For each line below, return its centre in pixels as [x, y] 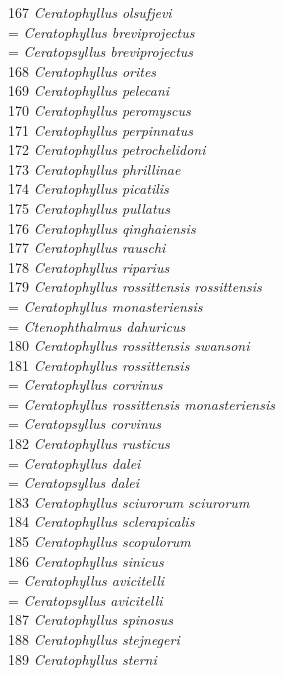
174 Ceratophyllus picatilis [88, 188]
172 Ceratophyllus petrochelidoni [107, 149]
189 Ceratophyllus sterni [82, 658]
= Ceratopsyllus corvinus [84, 423]
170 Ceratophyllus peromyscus [99, 109]
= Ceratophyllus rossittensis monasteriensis [141, 403]
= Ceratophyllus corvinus [85, 384]
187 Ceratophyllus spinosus [91, 619]
